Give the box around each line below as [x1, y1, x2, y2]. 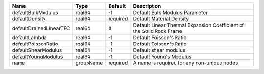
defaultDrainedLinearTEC [12, 25, 70, 31]
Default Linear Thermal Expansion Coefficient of [133, 22, 244, 29]
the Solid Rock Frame [133, 28, 183, 34]
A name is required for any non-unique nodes [133, 59, 238, 66]
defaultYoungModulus [12, 53, 63, 60]
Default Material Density [133, 15, 189, 22]
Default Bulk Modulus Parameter [133, 9, 208, 15]
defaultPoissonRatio [12, 41, 58, 47]
